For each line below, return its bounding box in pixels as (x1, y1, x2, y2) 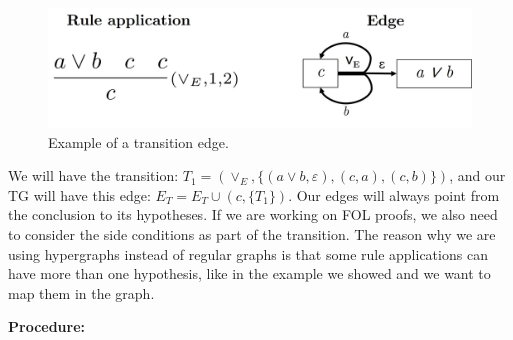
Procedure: (8, 316, 86, 337)
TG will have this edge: (8, 184, 151, 205)
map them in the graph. (8, 282, 155, 303)
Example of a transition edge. (48, 131, 229, 152)
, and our (449, 165, 506, 186)
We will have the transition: (8, 165, 179, 186)
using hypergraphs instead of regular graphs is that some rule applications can (8, 243, 488, 264)
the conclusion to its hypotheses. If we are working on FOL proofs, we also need (8, 204, 498, 225)
